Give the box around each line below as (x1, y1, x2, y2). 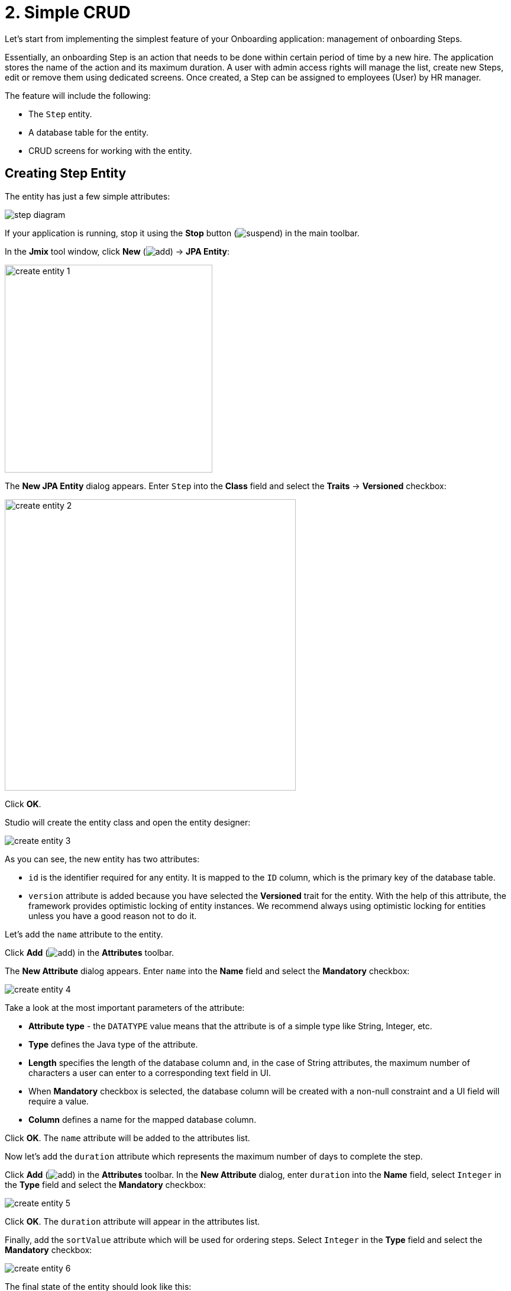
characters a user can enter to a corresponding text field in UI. (28, 1067, 271, 1078)
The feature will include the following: (5, 90, 151, 101)
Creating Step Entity (5, 166, 127, 181)
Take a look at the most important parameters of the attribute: (5, 1002, 245, 1013)
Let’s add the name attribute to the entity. (5, 929, 163, 939)
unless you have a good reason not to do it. (28, 910, 197, 921)
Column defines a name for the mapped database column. (28, 1114, 257, 1125)
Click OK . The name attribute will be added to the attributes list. (5, 1132, 250, 1143)
